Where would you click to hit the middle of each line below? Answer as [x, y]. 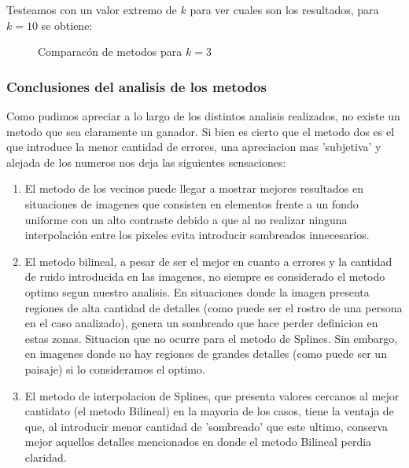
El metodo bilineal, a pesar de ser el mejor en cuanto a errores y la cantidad [208, 261]
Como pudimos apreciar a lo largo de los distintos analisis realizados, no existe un [203, 116]
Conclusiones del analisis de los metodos [136, 86]
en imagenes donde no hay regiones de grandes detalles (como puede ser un [206, 354]
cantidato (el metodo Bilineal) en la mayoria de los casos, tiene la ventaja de [209, 411]
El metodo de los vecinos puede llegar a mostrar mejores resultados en [194, 188]
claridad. [46, 457]
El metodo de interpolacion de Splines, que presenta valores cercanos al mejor [212, 395]
